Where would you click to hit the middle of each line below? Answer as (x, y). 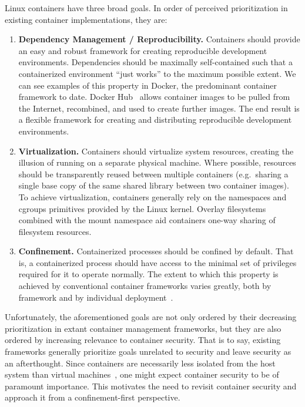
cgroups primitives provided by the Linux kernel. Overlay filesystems (142, 208)
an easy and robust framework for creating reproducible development (143, 50)
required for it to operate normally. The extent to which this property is (148, 274)
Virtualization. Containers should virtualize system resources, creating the (156, 151)
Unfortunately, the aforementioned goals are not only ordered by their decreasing (151, 317)
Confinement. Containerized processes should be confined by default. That (156, 251)
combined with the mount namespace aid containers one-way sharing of (147, 220)
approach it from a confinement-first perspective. (93, 397)
